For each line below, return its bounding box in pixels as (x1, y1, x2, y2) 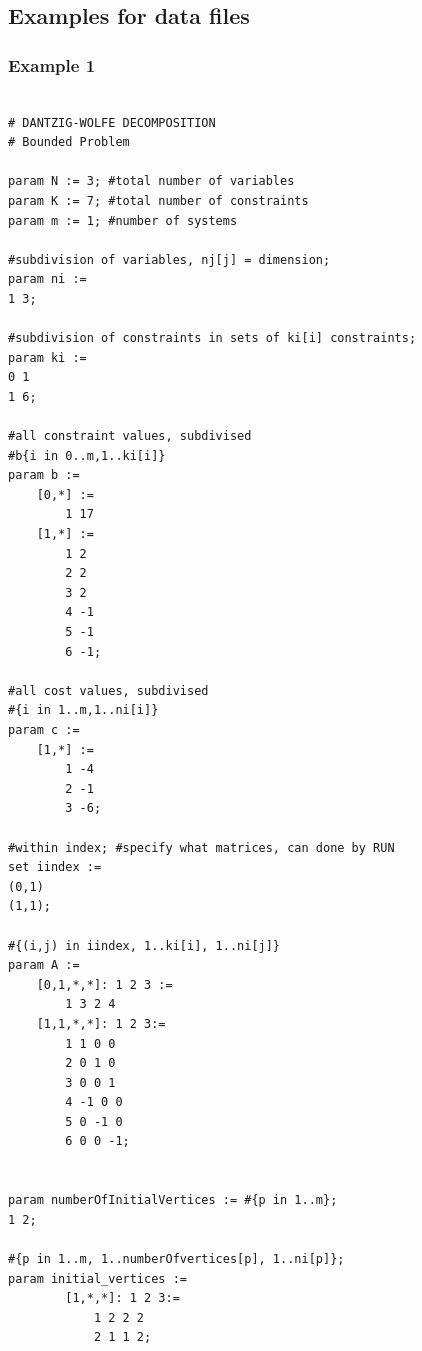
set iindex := (8, 860, 102, 875)
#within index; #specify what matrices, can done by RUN (8, 840, 395, 855)
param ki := (8, 350, 87, 365)
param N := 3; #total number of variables (8, 174, 295, 189)
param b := (8, 468, 80, 483)
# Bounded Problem (8, 135, 130, 150)
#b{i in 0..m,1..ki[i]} (8, 448, 166, 463)
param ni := (8, 272, 87, 287)
